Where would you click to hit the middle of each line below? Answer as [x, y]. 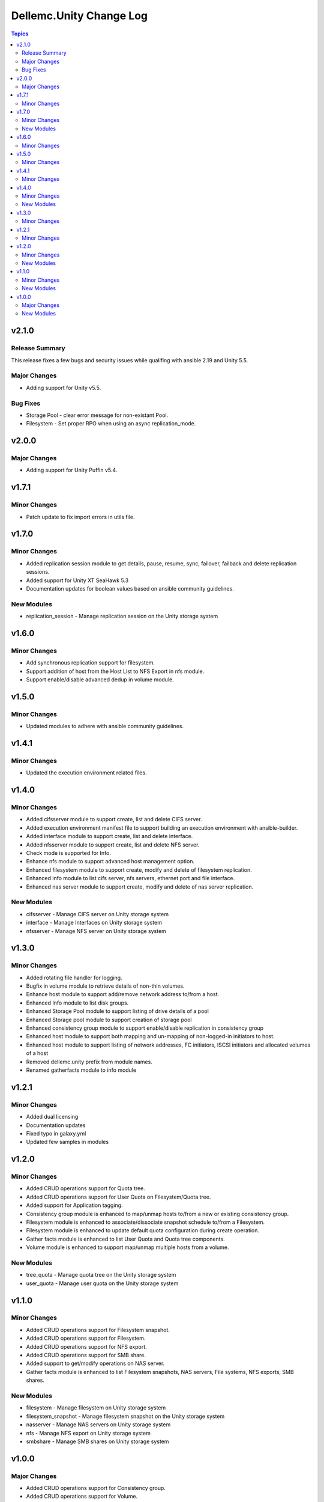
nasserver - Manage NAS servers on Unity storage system [98, 1424]
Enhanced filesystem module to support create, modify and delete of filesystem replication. [139, 870]
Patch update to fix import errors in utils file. [80, 517]
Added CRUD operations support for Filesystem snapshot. [98, 1330]
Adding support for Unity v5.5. [64, 388]
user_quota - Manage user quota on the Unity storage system [102, 1283]
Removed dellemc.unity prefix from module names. [89, 1062]
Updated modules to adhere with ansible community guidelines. [105, 726]
